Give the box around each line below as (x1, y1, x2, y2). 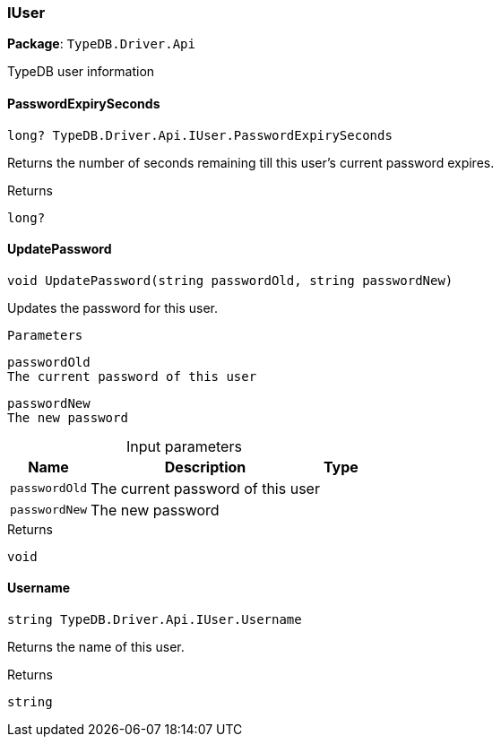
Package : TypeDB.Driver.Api (7, 36, 195, 52)
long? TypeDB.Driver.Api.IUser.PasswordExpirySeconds (7, 127, 393, 143)
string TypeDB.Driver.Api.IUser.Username (7, 612, 302, 627)
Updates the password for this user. (7, 299, 219, 316)
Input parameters (125, 437, 242, 455)
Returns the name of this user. (7, 639, 185, 655)
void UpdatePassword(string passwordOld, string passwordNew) (7, 273, 453, 288)
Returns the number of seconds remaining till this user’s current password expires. (7, 154, 495, 170)
